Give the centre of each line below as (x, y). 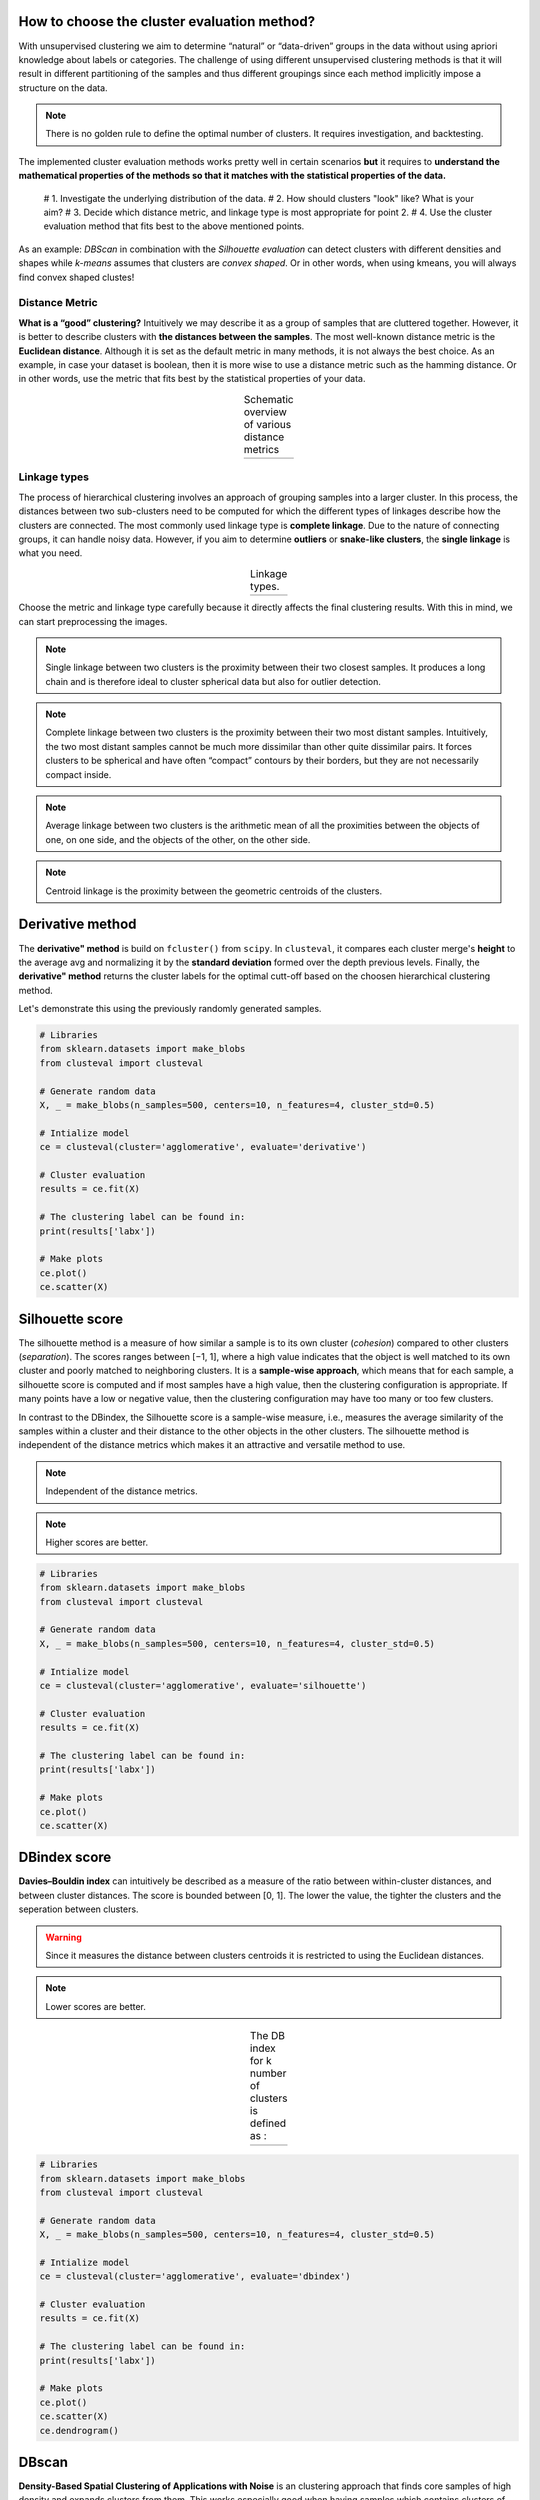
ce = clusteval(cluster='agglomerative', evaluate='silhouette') (203, 1685)
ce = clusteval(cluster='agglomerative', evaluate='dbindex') (195, 2276)
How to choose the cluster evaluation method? (166, 21)
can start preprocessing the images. (93, 621)
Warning (63, 1937)
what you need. (50, 553)
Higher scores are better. (97, 1542)
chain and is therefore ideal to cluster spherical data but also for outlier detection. (213, 681)
